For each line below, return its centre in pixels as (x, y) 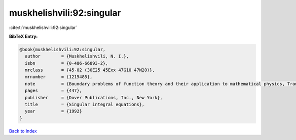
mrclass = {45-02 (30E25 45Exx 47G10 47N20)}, (90, 70)
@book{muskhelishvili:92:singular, (62, 49)
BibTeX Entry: (23, 36)
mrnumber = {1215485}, (59, 77)
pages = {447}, (54, 91)
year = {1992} (54, 111)
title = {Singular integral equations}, (85, 105)
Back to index (23, 131)
